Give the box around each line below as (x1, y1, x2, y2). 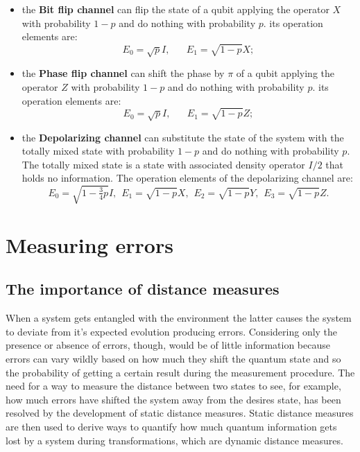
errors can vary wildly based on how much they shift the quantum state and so (6, 351, 341, 365)
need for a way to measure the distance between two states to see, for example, (6, 379, 341, 393)
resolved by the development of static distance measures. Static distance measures (6, 406, 354, 420)
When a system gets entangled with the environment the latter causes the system (6, 311, 352, 325)
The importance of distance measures (6, 278, 280, 299)
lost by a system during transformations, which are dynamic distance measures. (6, 433, 343, 447)
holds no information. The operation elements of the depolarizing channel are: (22, 171, 353, 185)
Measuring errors (6, 230, 173, 259)
